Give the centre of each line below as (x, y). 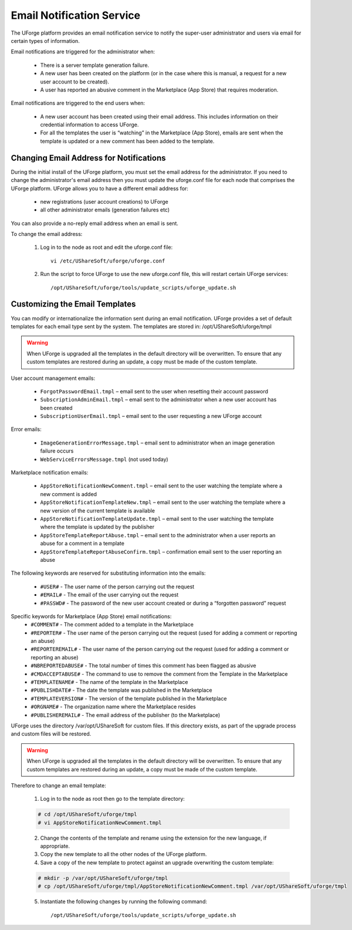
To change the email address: (47, 234)
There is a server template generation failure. (95, 65)
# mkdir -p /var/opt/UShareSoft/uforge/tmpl (103, 878)
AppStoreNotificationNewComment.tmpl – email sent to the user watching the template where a (161, 486)
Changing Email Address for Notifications (88, 158)
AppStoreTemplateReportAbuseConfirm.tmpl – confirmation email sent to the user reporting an (161, 551)
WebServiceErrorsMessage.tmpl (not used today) (104, 459)
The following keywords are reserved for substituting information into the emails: (108, 573)
